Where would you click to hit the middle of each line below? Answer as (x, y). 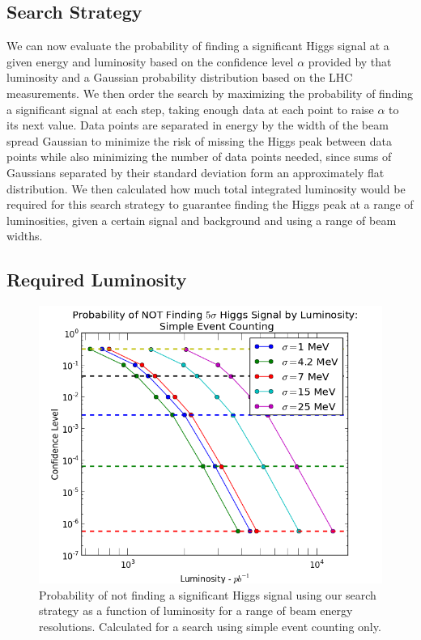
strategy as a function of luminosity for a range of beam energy (196, 610)
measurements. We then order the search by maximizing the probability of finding (210, 93)
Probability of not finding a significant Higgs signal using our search (208, 594)
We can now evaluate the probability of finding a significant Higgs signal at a (198, 46)
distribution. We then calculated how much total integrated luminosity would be (206, 188)
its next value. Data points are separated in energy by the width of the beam (198, 125)
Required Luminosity (97, 280)
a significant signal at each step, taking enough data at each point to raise (190, 109)
